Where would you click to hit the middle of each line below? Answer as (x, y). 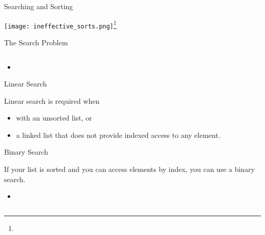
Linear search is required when (52, 100)
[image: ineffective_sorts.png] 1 (60, 24)
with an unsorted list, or (54, 118)
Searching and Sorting (39, 6)
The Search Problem (36, 42)
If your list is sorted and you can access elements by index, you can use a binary (129, 169)
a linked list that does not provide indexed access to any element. (118, 135)
